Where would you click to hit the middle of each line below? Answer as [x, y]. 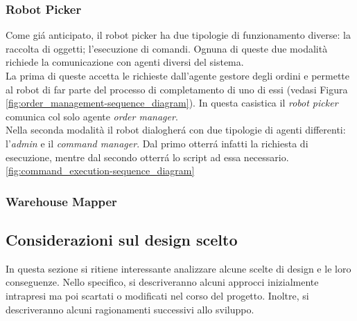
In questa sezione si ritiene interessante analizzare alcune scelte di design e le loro [178, 268]
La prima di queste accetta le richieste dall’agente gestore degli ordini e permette [178, 75]
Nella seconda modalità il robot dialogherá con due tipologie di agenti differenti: [176, 130]
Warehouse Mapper [61, 201]
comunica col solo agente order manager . [92, 116]
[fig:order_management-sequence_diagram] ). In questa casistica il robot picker [172, 103]
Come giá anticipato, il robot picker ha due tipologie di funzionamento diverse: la [178, 35]
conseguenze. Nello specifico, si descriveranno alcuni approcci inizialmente [162, 282]
